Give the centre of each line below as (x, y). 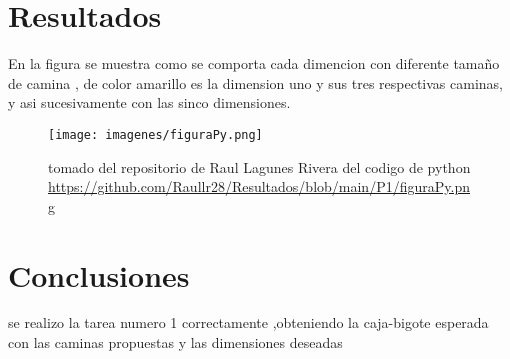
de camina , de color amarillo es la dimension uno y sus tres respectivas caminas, (255, 82)
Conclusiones (99, 274)
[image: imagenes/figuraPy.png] (155, 134)
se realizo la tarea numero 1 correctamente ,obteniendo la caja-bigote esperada (248, 322)
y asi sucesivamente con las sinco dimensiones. (149, 102)
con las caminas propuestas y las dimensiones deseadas (175, 342)
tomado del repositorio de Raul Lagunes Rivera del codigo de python (259, 166)
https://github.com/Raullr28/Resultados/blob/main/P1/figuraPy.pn (259, 186)
